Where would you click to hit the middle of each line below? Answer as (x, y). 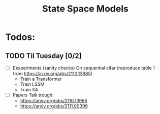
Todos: (20, 37)
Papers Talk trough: (33, 95)
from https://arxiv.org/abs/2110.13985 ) (53, 74)
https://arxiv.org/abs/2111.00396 (54, 106)
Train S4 (29, 90)
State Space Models (85, 9)
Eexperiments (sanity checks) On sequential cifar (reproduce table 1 (84, 68)
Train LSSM (32, 84)
